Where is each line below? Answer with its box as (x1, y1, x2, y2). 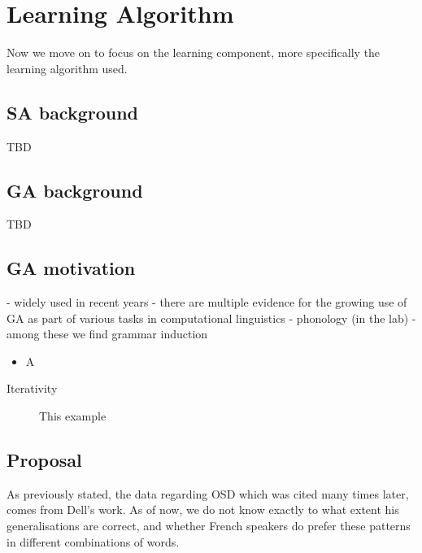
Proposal (7, 447, 82, 472)
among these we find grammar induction (7, 325, 208, 342)
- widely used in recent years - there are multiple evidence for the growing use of (7, 294, 407, 311)
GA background (7, 177, 143, 202)
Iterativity (7, 380, 58, 397)
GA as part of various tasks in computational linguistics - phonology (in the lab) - (7, 309, 416, 326)
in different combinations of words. (7, 533, 180, 550)
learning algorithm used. (7, 59, 128, 76)
